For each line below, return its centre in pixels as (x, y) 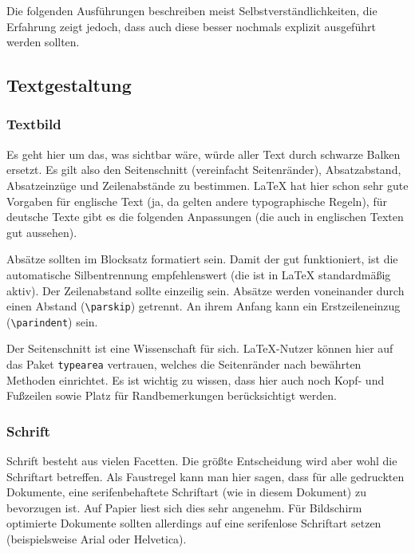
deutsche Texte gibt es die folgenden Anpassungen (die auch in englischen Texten (205, 217)
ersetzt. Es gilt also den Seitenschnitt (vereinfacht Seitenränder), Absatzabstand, (204, 170)
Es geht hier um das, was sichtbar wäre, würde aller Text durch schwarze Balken (204, 154)
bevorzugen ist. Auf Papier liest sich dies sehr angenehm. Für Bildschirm (184, 507)
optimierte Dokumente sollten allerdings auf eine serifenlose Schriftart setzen (194, 523)
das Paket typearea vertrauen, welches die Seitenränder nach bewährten (184, 364)
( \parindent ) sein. (52, 321)
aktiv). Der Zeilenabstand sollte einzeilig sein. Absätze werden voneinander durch (206, 290)
